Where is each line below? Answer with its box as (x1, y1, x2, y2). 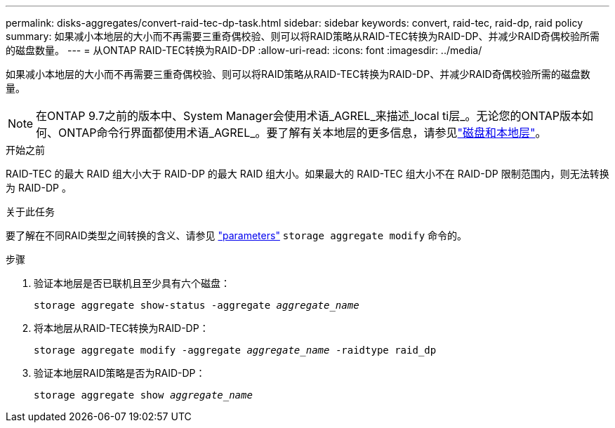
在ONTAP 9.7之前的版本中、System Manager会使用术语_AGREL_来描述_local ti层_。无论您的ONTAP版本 (36, 109, 583, 123)
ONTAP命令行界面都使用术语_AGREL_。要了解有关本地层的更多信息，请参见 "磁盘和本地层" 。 (58, 126, 547, 140)
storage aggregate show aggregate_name (34, 389, 253, 401)
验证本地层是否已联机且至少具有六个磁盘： (34, 277, 230, 289)
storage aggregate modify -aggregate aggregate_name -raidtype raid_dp (34, 345, 437, 356)
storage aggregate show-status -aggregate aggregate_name (34, 300, 359, 311)
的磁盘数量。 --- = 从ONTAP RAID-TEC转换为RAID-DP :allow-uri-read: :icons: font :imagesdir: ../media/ (6, 44, 482, 56)
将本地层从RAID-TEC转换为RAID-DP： (34, 322, 209, 334)
